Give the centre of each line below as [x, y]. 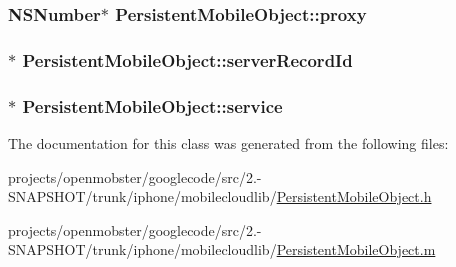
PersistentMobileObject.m [356, 249]
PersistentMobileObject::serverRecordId [187, 59]
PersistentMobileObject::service [152, 105]
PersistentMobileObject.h [354, 196]
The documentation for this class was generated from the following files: [228, 142]
